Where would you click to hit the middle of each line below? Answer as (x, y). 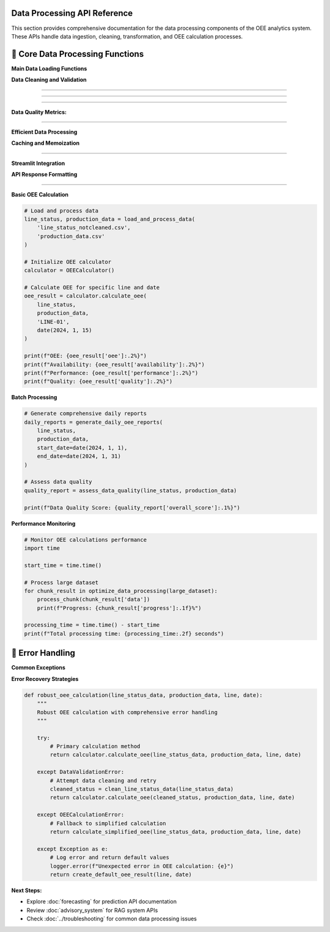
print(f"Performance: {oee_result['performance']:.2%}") (111, 373)
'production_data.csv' (71, 236)
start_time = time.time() (63, 565)
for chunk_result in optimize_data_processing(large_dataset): (121, 591)
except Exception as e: (72, 849)
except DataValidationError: (81, 772)
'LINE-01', (53, 322)
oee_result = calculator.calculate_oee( (85, 296)
